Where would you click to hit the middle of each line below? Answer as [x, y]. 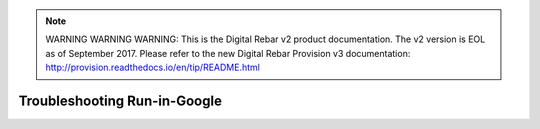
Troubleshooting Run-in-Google [120, 100]
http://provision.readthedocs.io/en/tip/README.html [152, 67]
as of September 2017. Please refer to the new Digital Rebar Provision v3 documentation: [228, 53]
